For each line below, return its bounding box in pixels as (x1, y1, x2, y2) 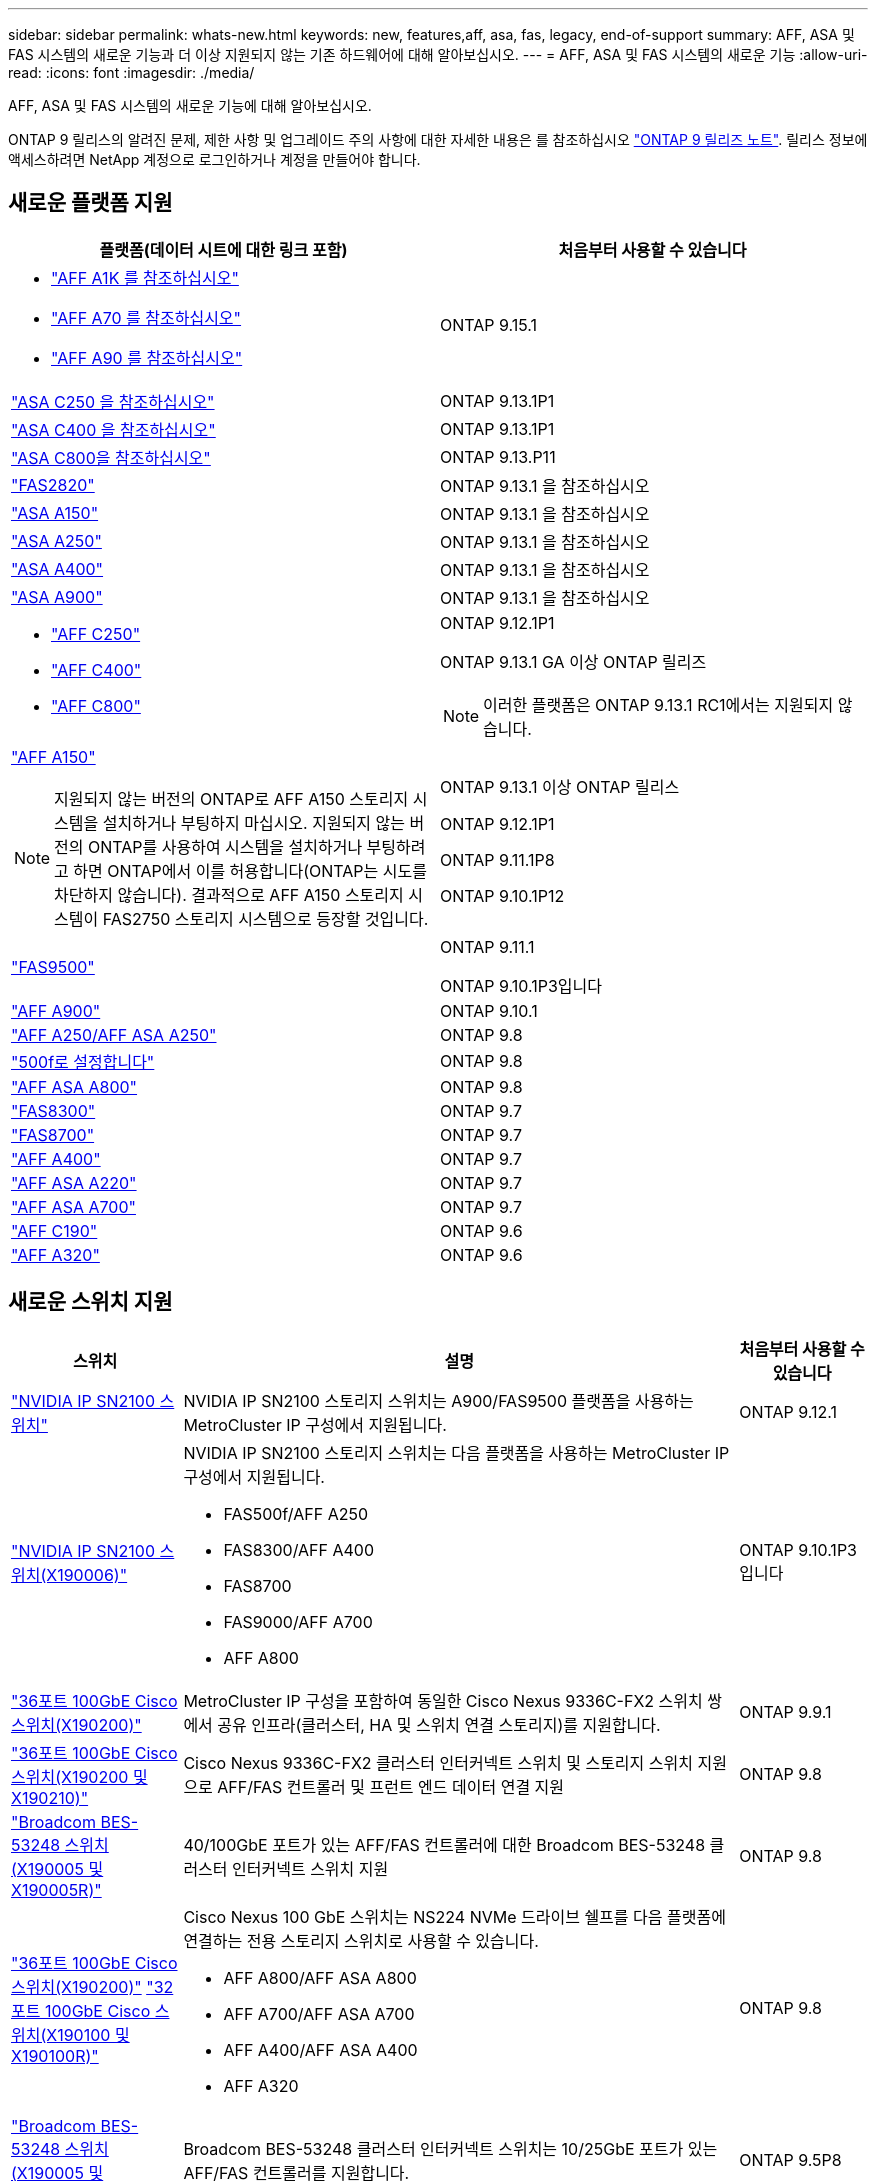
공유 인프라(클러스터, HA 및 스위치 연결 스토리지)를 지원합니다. (217, 1714, 661, 1735)
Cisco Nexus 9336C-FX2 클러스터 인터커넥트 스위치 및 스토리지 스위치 (183, 1752, 693, 1773)
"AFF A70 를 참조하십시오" (51, 307, 242, 328)
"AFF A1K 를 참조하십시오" (51, 267, 239, 288)
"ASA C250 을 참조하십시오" (11, 391, 215, 412)
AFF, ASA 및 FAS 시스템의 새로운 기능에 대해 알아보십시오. (8, 97, 372, 114)
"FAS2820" (11, 474, 95, 495)
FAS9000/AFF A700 (223, 1611, 373, 1632)
